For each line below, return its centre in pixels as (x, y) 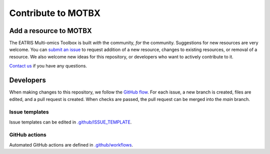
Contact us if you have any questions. (48, 66)
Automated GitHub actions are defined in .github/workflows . (71, 144)
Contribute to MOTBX (55, 13)
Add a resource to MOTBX (50, 31)
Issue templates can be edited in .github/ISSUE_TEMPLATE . (70, 122)
